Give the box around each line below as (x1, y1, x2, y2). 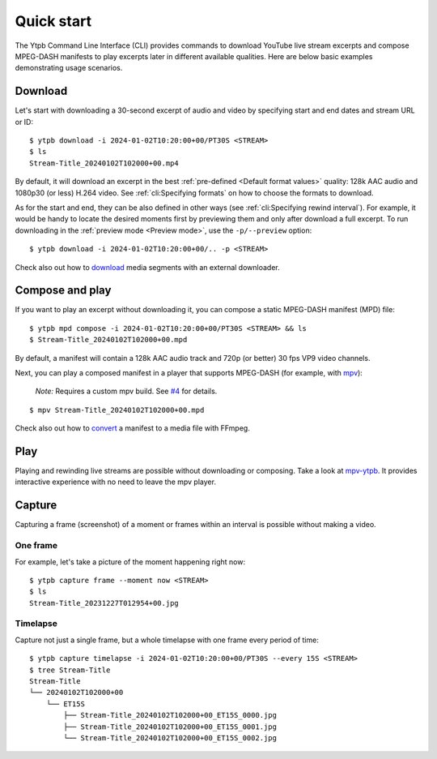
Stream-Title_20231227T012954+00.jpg (29, 598, 180, 607)
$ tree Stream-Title (29, 665, 111, 675)
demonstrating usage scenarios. (15, 63, 123, 73)
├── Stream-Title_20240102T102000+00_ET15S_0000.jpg (63, 710, 277, 720)
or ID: (15, 117, 34, 126)
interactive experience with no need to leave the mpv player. (15, 477, 216, 487)
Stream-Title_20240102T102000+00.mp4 (29, 158, 180, 168)
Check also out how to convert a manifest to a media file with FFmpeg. (15, 423, 250, 433)
